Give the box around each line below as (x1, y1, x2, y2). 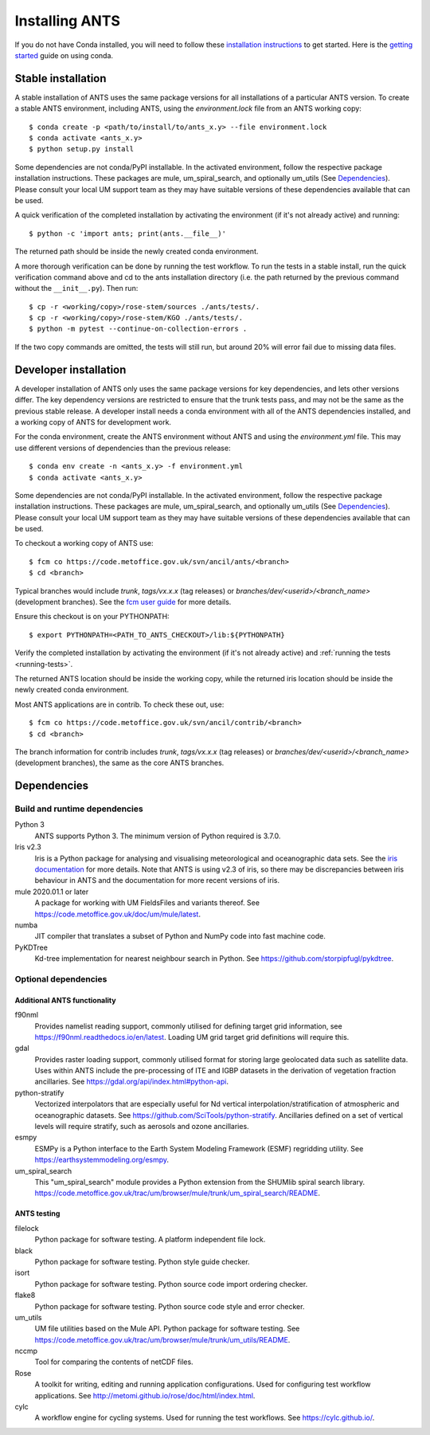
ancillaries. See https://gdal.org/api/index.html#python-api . (34, 1076, 229, 1087)
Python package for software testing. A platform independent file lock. (34, 1235, 266, 1245)
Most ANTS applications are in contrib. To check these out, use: (14, 700, 225, 709)
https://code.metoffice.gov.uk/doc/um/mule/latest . (34, 909, 201, 919)
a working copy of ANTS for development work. (14, 417, 171, 426)
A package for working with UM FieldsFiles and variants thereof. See (34, 898, 260, 908)
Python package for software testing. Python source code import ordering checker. (34, 1279, 308, 1288)
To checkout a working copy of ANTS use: (14, 539, 154, 548)
